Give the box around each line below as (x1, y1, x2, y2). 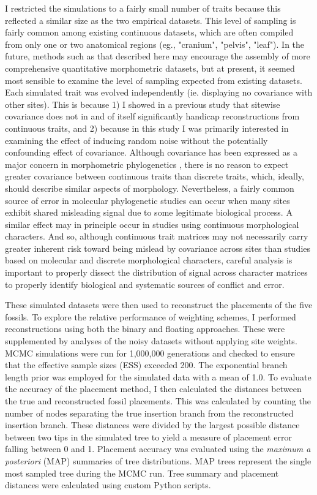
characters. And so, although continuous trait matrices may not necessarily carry (5, 230, 308, 243)
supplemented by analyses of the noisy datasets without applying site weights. (5, 334, 297, 347)
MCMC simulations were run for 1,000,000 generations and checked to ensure (5, 346, 295, 359)
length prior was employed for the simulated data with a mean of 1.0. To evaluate (5, 370, 311, 383)
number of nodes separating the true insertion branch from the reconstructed (5, 406, 294, 419)
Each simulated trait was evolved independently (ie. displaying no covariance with (5, 86, 313, 99)
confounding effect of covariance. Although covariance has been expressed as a (5, 146, 297, 159)
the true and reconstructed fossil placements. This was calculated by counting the (5, 395, 311, 407)
